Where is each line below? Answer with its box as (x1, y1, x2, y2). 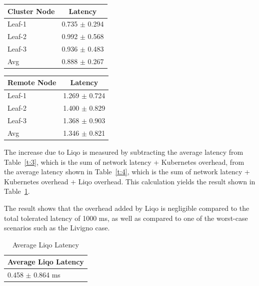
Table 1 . (4, 186, 30, 196)
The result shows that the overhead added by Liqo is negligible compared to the (4, 202, 249, 213)
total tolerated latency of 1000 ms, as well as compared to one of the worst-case (4, 212, 248, 223)
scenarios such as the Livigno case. (4, 222, 110, 233)
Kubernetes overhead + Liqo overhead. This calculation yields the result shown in (4, 176, 255, 186)
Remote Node (7, 77, 56, 88)
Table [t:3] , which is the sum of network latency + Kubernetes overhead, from (4, 156, 244, 167)
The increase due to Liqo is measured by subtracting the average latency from (4, 146, 243, 157)
